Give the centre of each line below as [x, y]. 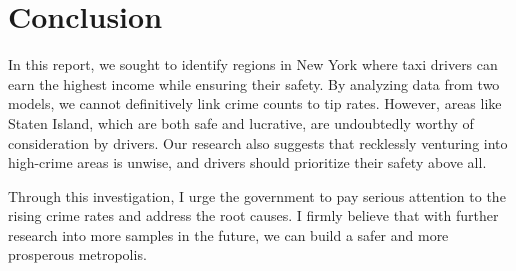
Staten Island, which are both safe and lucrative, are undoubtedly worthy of [241, 122]
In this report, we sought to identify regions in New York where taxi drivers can [253, 64]
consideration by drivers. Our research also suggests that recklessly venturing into [258, 142]
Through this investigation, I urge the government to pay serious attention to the [257, 195]
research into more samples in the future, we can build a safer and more [228, 234]
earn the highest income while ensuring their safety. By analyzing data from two [254, 83]
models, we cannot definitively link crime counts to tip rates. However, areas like [255, 103]
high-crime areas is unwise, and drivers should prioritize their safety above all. [247, 162]
